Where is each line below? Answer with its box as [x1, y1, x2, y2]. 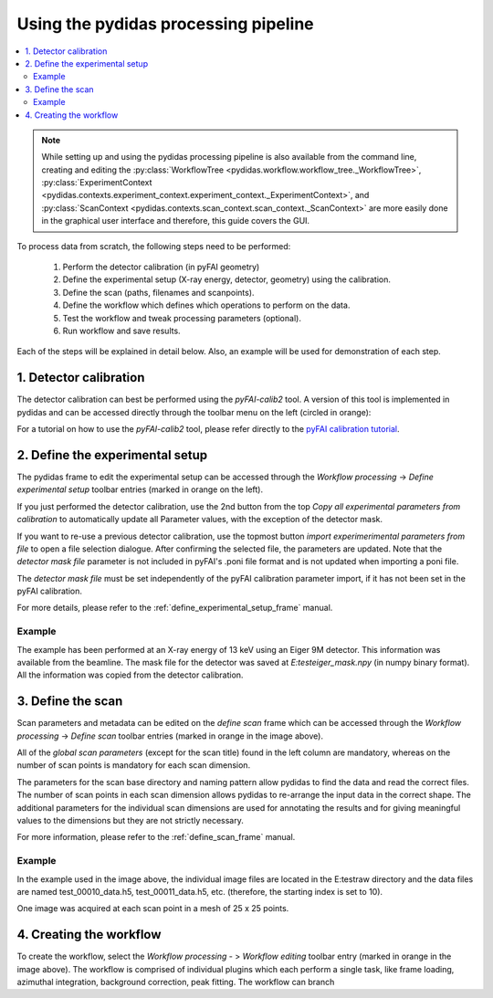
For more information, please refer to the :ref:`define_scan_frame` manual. [16, 832, 296, 843]
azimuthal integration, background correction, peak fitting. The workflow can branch [16, 977, 335, 988]
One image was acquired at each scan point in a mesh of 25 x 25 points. [16, 903, 289, 914]
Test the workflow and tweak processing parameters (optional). [62, 312, 301, 323]
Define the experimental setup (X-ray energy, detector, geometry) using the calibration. [62, 274, 392, 285]
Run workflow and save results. [62, 325, 182, 336]
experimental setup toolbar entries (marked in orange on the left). [16, 484, 264, 495]
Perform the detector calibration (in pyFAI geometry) [62, 261, 260, 273]
